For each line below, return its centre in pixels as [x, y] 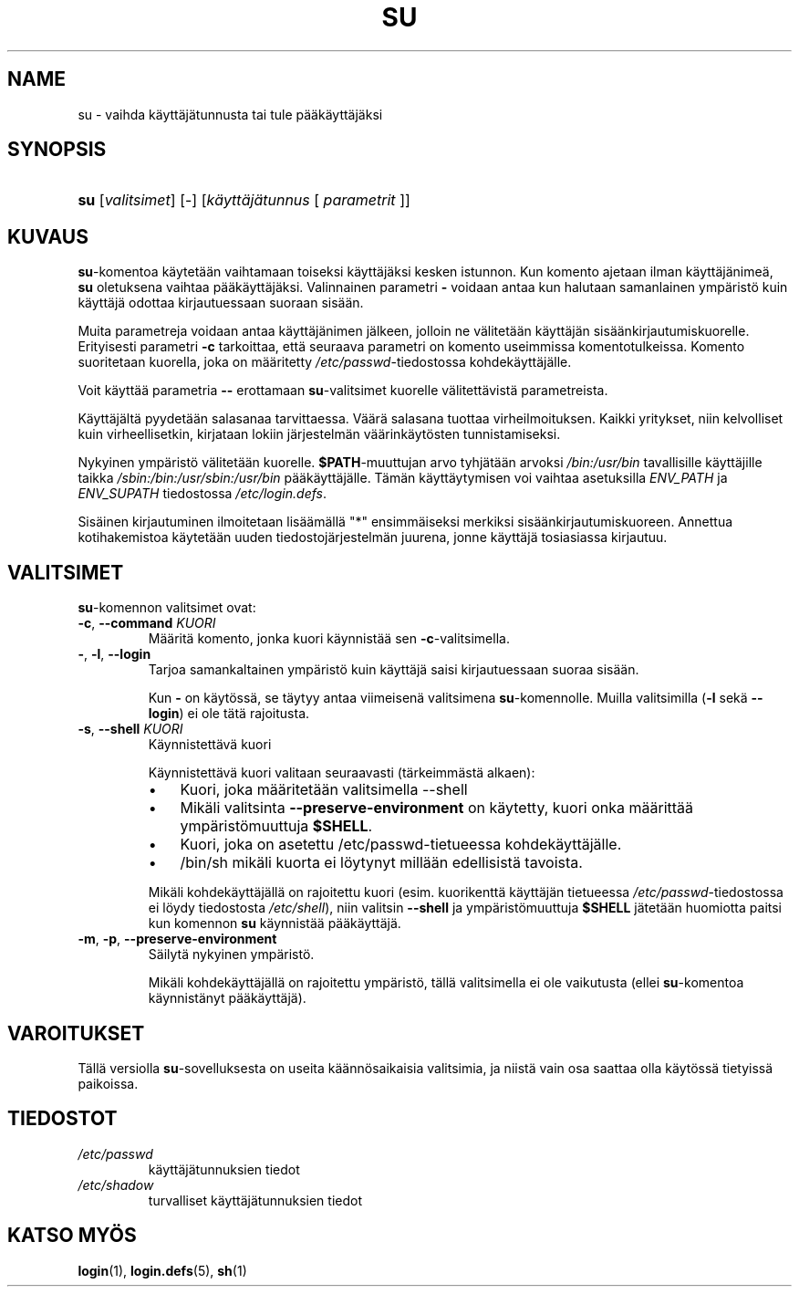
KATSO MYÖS [72, 1236]
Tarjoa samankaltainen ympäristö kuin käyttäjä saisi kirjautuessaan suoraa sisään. [394, 670]
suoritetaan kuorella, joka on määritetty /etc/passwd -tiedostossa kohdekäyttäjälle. [325, 362]
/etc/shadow [116, 1184]
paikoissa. [108, 1083]
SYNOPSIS [57, 150]
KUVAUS [48, 236]
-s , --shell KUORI [130, 729]
